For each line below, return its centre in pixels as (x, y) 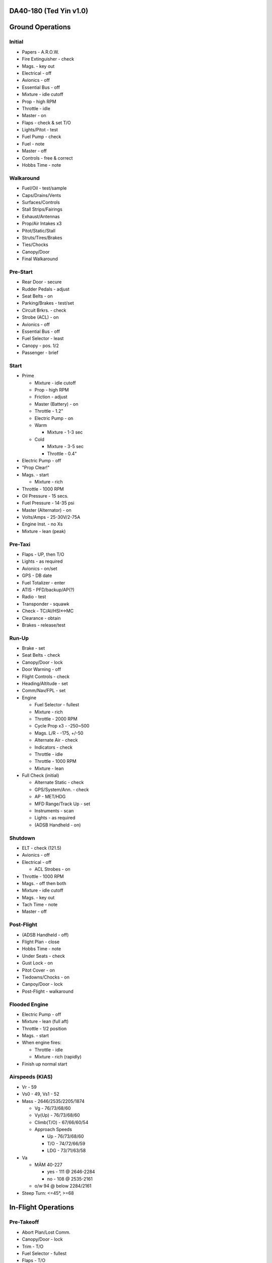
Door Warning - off (42, 669)
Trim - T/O (33, 1246)
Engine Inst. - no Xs (42, 524)
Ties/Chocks (35, 245)
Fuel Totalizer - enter (44, 582)
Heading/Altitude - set (45, 684)
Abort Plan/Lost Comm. (46, 1232)
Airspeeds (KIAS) (31, 1077)
